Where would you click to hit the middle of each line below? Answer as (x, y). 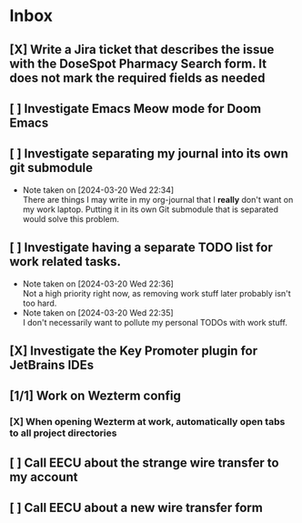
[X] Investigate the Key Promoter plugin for (133, 351)
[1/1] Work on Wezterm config (96, 396)
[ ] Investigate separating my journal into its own (149, 154)
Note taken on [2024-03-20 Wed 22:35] (98, 312)
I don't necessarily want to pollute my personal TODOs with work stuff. (155, 322)
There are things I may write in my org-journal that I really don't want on (158, 199)
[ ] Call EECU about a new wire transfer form (136, 508)
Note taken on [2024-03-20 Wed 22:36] (98, 284)
